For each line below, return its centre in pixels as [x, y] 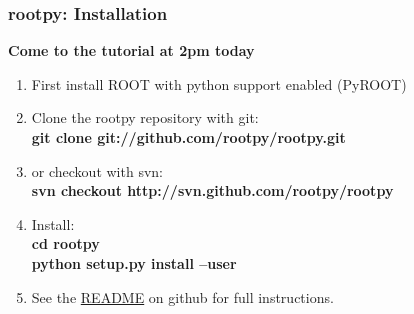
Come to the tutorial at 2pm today [131, 50]
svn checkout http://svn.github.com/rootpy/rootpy [212, 190]
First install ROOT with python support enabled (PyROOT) [219, 83]
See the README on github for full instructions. [182, 296]
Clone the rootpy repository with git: [145, 117]
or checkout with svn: [97, 170]
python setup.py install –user [134, 262]
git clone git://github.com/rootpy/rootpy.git [188, 137]
